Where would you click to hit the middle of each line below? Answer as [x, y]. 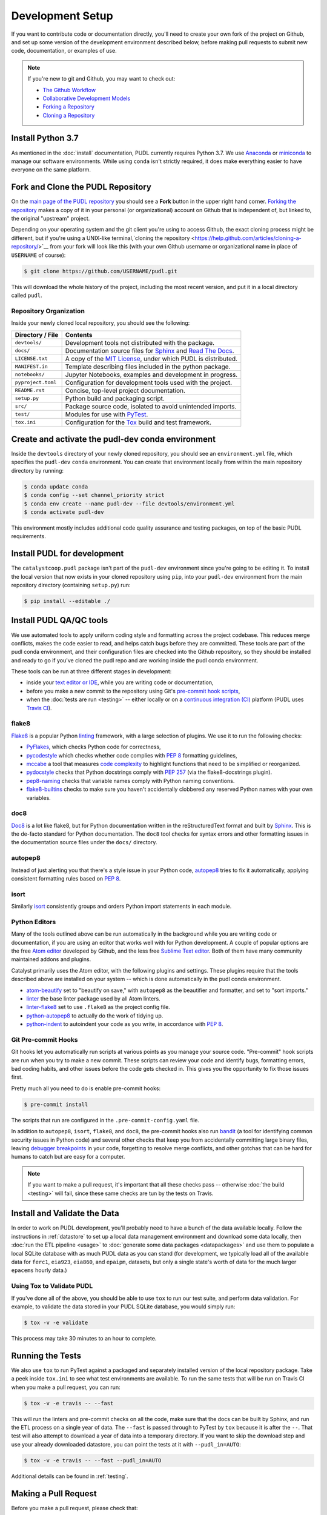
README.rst [30, 390]
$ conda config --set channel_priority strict [94, 495]
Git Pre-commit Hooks [45, 1039]
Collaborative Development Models [86, 98]
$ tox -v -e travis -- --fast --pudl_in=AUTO [93, 1460]
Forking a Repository [69, 107]
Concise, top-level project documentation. [125, 390]
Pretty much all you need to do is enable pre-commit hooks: [86, 1088]
